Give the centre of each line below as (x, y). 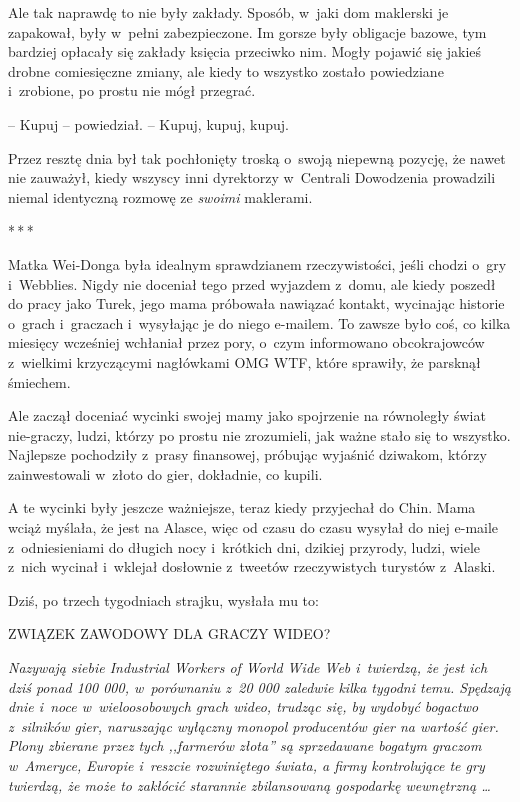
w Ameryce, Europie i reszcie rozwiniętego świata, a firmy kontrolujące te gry (246, 765)
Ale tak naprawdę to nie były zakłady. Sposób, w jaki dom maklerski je (228, 12)
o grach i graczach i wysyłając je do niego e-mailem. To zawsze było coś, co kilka (259, 322)
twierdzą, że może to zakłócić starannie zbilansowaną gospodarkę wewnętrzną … (249, 784)
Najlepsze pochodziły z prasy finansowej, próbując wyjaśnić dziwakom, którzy (247, 454)
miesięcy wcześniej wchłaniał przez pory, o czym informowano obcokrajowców (246, 342)
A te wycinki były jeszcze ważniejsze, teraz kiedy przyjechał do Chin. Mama (242, 507)
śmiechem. (39, 381)
